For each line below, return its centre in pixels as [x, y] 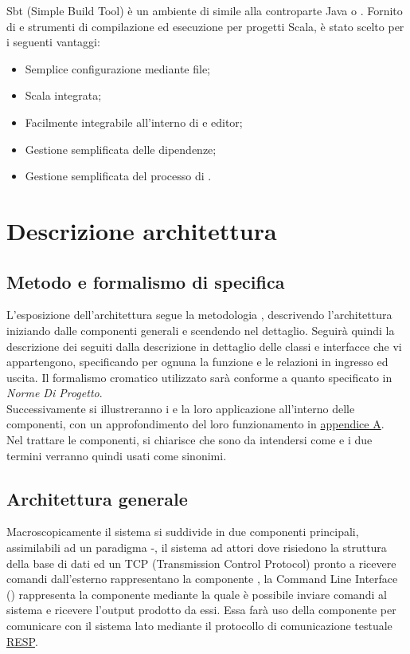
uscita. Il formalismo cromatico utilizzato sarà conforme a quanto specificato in [199, 377]
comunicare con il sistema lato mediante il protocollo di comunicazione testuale [199, 626]
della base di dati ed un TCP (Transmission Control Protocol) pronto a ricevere [201, 563]
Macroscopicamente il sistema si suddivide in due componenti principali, [183, 532]
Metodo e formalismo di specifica [146, 281]
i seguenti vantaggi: [53, 42]
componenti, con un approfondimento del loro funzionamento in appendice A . [195, 424]
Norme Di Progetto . [55, 393]
